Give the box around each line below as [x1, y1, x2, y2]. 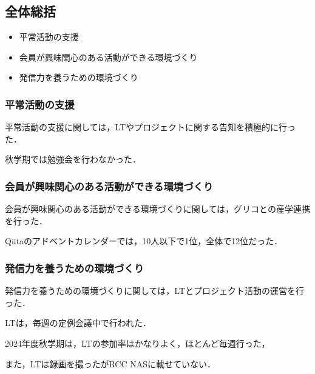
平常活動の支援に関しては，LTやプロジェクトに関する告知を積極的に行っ [5, 121, 296, 133]
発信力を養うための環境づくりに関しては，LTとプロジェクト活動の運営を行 [5, 284, 304, 297]
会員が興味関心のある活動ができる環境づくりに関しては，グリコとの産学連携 [5, 202, 310, 215]
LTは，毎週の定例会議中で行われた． [5, 316, 151, 329]
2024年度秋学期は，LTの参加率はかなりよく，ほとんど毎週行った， [5, 336, 270, 349]
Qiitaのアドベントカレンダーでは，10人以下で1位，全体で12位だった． [5, 235, 283, 247]
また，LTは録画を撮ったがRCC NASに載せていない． [5, 357, 215, 370]
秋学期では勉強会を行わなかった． [5, 153, 137, 165]
